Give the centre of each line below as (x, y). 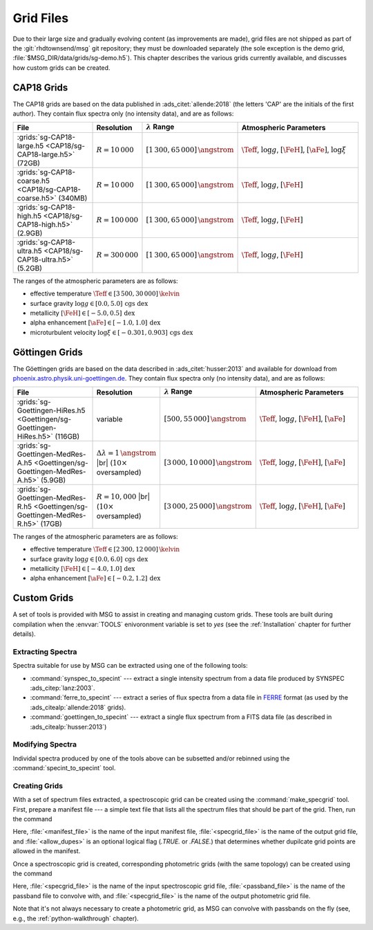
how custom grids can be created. (61, 67)
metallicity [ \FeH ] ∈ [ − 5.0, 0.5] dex (83, 313)
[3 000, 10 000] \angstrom (208, 462)
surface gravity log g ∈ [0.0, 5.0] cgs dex (89, 303)
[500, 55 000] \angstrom (205, 419)
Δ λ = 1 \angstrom (126, 453)
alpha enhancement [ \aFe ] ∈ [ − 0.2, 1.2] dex (95, 578)
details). (24, 634)
